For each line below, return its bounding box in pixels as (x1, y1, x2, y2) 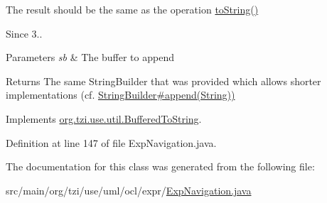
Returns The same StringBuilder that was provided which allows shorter (6, 73, 321, 88)
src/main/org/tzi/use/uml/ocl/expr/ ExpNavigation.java (6, 182, 252, 197)
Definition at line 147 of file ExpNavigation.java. (6, 135, 217, 150)
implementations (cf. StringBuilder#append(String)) (6, 87, 235, 102)
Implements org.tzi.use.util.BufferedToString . (6, 111, 202, 126)
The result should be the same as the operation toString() (6, 2, 259, 16)
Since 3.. (6, 26, 43, 40)
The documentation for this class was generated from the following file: (6, 159, 315, 174)
